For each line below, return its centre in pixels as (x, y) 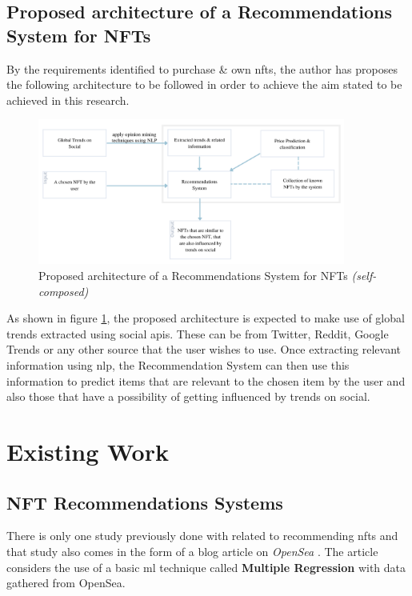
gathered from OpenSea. (66, 583)
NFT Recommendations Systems (145, 502)
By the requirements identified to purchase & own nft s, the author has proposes (202, 68)
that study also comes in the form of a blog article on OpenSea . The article (192, 551)
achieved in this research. (68, 100)
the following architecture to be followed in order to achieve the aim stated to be (204, 84)
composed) (64, 291)
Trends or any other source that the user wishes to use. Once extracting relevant (204, 349)
